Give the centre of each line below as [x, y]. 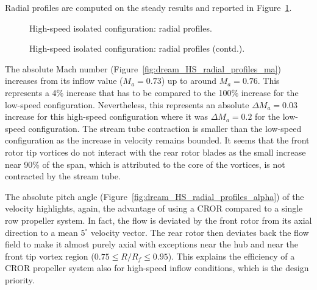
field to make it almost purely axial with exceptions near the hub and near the [151, 244]
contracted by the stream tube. [63, 176]
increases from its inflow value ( [64, 81]
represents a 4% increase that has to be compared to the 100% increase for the [152, 92]
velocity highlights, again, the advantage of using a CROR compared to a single [154, 208]
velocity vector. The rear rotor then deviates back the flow [200, 232]
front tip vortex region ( [50, 256]
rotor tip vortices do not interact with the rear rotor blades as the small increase [155, 152]
